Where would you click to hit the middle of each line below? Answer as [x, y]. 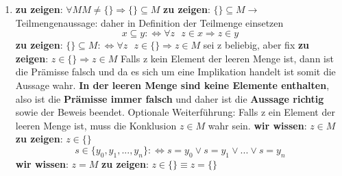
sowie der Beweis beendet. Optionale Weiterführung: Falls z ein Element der [175, 112]
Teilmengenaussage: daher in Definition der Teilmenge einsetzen [149, 22]
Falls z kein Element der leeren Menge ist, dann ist [227, 58]
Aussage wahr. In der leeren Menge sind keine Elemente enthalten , [172, 85]
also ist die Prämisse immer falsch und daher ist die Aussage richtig [170, 98]
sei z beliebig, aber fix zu [256, 45]
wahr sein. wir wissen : [257, 125]
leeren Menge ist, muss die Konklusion [96, 125]
